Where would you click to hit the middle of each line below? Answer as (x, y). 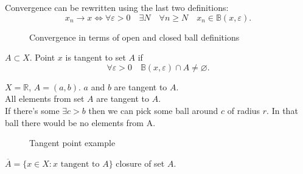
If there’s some (32, 110)
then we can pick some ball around (153, 110)
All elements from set (45, 99)
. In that (282, 110)
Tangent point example (72, 143)
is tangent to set (96, 57)
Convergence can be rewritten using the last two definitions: (117, 7)
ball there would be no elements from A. (80, 122)
